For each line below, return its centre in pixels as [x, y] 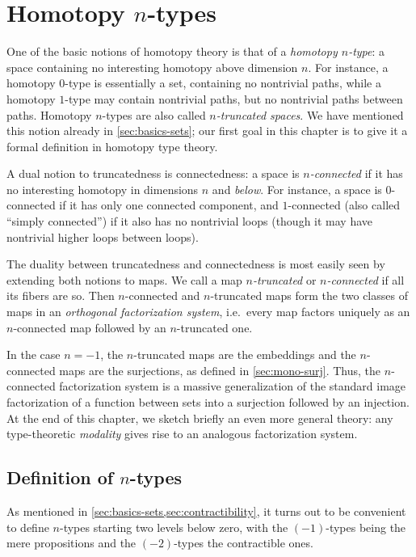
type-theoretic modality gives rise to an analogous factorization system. [182, 434]
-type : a [367, 51]
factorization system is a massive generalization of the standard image [233, 386]
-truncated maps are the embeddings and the [245, 354]
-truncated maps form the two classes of [309, 295]
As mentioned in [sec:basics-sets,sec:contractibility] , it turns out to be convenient [206, 511]
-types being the [366, 527]
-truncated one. [214, 327]
